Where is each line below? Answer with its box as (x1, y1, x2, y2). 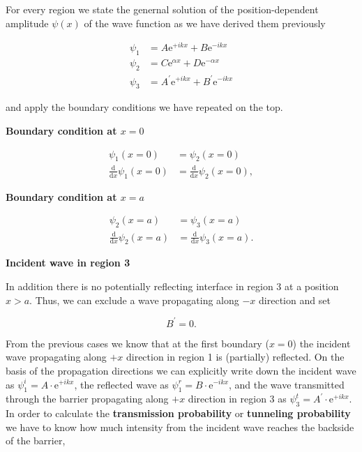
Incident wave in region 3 (6, 255, 130, 270)
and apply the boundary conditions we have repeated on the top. (6, 100, 283, 114)
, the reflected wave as (74, 377, 169, 391)
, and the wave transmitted (228, 377, 345, 391)
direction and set (259, 292, 331, 307)
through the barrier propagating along (6, 391, 169, 406)
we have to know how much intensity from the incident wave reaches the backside (6, 419, 354, 434)
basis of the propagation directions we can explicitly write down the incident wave (6, 363, 356, 377)
